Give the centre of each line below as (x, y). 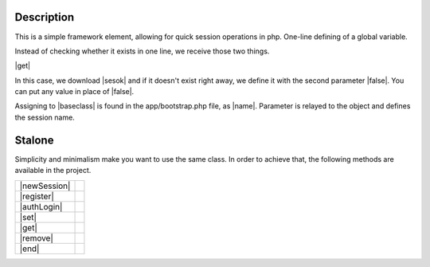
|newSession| (45, 186)
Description (45, 17)
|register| (37, 196)
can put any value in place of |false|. (74, 92)
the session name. (45, 117)
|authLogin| (41, 206)
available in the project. (53, 171)
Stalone (34, 140)
